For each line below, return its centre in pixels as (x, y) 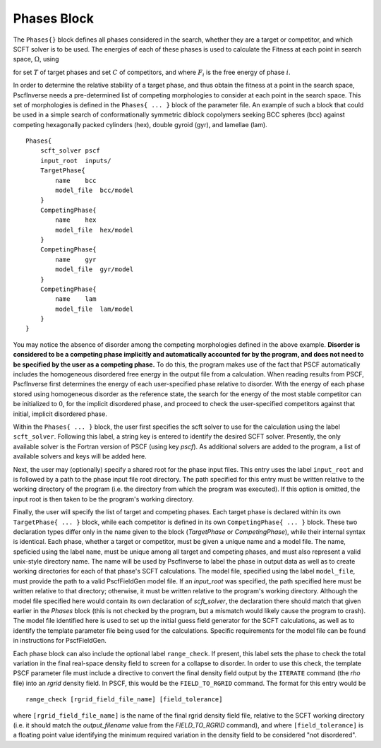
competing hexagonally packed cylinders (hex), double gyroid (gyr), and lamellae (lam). (140, 124)
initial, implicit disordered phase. (60, 414)
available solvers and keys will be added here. (80, 456)
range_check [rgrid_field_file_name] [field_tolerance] (124, 700)
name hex (76, 220)
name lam (76, 299)
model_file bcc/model (95, 190)
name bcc (76, 180)
